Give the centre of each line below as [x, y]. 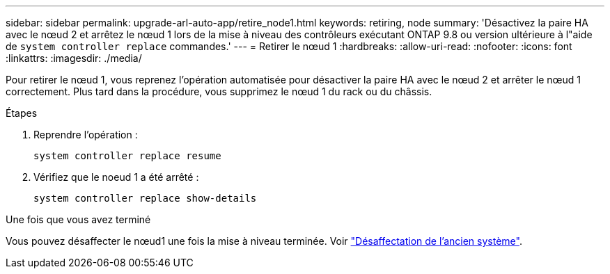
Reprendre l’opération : [86, 135]
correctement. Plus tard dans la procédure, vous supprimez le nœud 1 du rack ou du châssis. [219, 91]
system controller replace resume [127, 156]
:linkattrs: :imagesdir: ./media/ [74, 58]
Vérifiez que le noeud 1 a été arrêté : [116, 177]
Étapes [22, 113]
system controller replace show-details [145, 198]
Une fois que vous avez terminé [78, 219]
